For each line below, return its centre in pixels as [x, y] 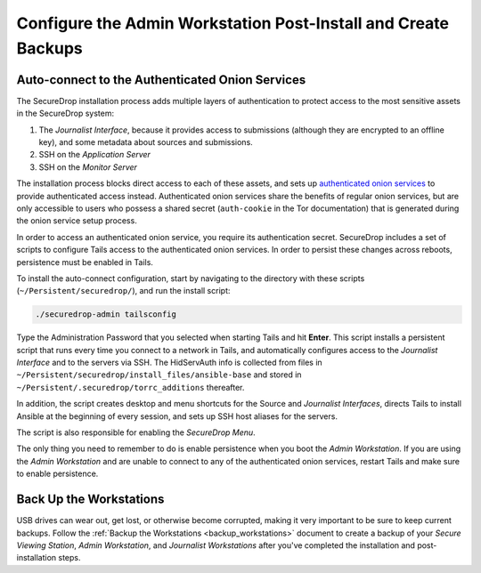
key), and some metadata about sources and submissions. [146, 142]
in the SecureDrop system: [65, 113]
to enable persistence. [57, 474]
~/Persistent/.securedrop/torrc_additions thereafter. [130, 387]
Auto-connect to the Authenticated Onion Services [161, 80]
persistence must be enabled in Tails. [85, 262]
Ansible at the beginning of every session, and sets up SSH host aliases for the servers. [177, 416]
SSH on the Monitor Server [88, 167]
